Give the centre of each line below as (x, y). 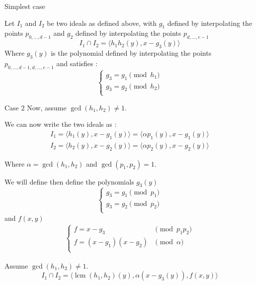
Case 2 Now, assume (36, 107)
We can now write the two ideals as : (61, 124)
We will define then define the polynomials (69, 181)
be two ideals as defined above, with (102, 23)
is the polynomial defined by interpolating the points (131, 52)
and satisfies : (77, 63)
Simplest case (25, 6)
